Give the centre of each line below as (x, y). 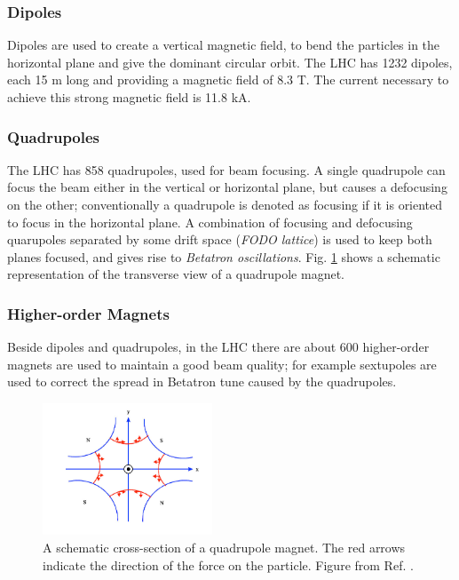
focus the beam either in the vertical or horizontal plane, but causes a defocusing (227, 187)
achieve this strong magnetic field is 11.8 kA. (129, 97)
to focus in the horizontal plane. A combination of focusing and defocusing (210, 222)
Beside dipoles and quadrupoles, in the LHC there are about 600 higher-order (218, 347)
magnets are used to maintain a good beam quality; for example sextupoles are (222, 364)
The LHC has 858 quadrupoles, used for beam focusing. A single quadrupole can (226, 169)
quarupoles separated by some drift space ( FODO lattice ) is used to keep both (220, 239)
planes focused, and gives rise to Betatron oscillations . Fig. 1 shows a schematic (224, 256)
